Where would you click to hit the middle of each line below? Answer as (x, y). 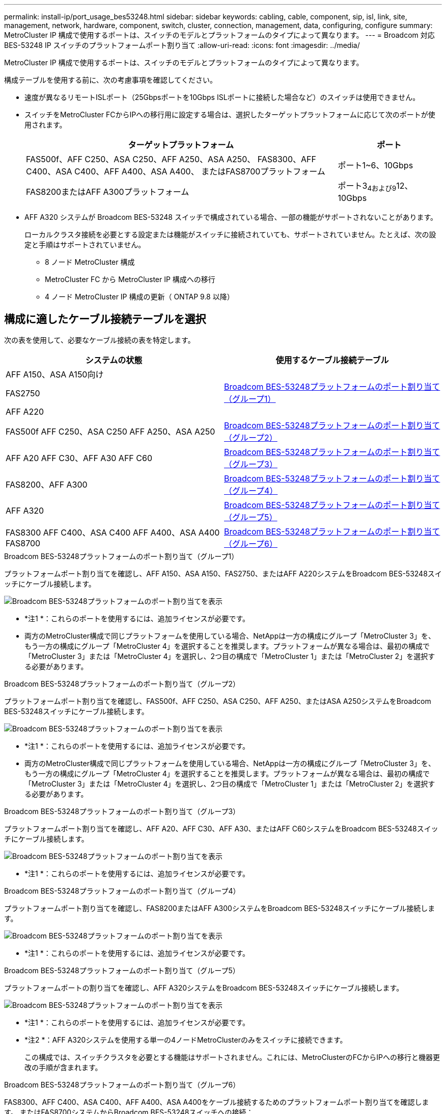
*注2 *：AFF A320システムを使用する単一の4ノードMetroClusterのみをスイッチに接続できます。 (186, 1040)
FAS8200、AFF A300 (47, 485)
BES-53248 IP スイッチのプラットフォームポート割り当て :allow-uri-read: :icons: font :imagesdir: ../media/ (182, 45)
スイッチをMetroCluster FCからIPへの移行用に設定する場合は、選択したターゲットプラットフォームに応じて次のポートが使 (230, 115)
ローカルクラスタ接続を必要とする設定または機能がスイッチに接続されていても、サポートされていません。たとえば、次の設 (230, 235)
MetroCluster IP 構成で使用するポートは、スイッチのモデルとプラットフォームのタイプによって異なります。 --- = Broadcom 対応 (219, 35)
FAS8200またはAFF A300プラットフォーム (108, 192)
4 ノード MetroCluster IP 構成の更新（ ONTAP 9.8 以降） (140, 297)
